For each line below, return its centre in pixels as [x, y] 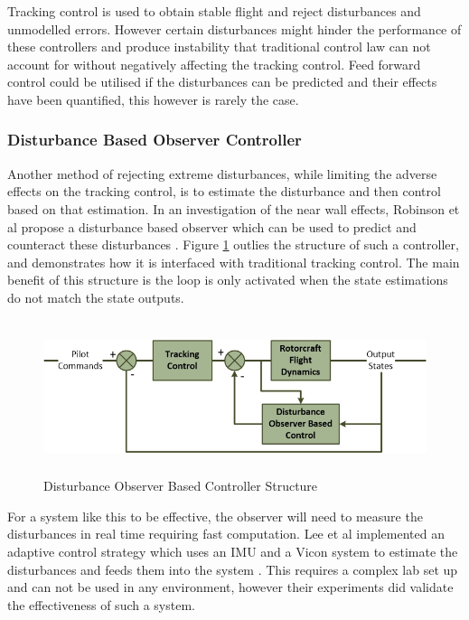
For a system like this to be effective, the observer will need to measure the [215, 516]
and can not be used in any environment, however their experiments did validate [230, 587]
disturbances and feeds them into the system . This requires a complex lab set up [233, 569]
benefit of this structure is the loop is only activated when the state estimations [228, 280]
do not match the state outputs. [96, 297]
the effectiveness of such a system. [101, 604]
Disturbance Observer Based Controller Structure [181, 486]
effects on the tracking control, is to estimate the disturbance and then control [224, 191]
